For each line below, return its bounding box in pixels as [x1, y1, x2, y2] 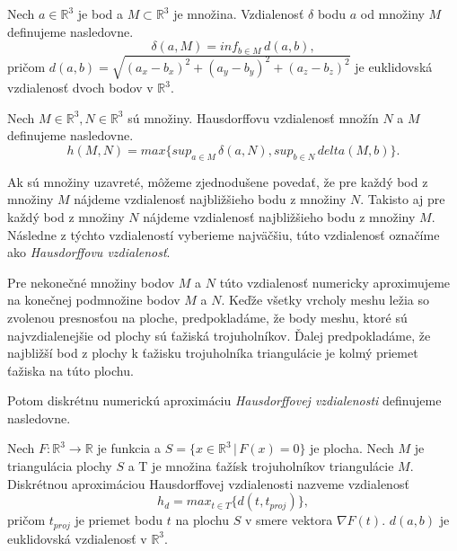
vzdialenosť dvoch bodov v [7, 78, 154, 97]
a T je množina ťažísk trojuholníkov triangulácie [127, 457, 394, 475]
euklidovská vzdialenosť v [7, 529, 147, 547]
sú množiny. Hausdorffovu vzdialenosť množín [127, 108, 379, 127]
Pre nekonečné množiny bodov [7, 272, 175, 291]
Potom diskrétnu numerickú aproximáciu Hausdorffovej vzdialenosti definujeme [7, 391, 442, 410]
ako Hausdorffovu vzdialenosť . [7, 243, 171, 262]
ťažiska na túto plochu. [7, 360, 134, 379]
